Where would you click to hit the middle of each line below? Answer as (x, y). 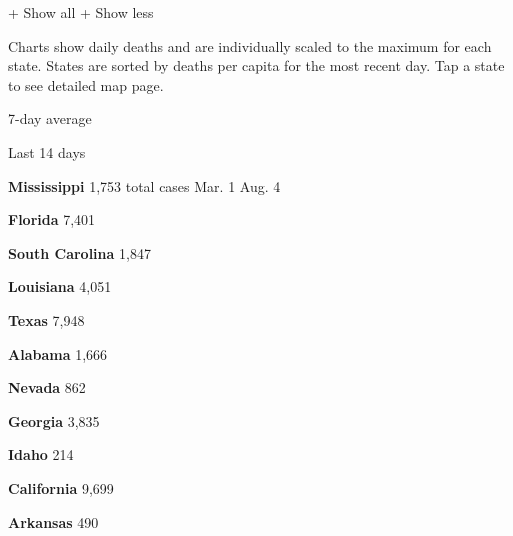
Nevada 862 (47, 387)
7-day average (50, 118)
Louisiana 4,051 (60, 286)
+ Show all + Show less (81, 12)
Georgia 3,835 (54, 420)
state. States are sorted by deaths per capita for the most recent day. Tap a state (256, 65)
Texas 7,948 (46, 319)
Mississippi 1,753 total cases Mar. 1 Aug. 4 (144, 185)
